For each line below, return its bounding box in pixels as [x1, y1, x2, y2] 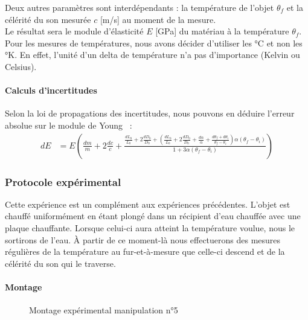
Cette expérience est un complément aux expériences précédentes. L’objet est [5, 197, 290, 210]
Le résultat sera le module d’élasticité [5, 25, 144, 37]
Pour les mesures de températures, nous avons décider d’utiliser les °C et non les [5, 36, 303, 49]
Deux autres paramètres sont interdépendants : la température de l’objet [5, 1, 274, 13]
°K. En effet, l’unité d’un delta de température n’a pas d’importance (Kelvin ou [5, 48, 300, 61]
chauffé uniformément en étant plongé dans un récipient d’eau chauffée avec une [5, 210, 301, 222]
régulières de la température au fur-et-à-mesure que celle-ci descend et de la [5, 245, 285, 258]
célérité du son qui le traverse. [5, 257, 116, 269]
